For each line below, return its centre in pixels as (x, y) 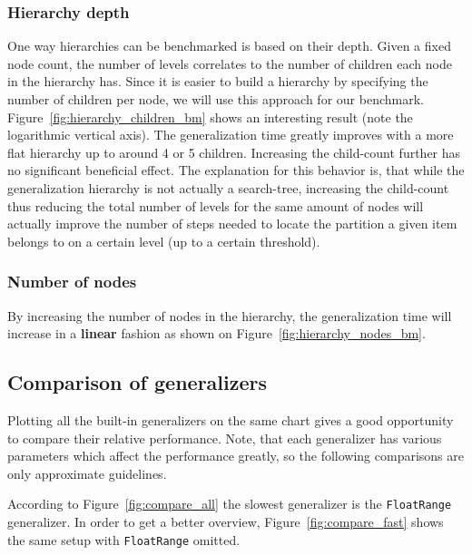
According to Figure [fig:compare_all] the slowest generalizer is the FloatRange (230, 504)
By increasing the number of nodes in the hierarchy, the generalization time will (230, 315)
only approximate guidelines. (87, 473)
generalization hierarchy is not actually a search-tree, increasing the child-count (228, 187)
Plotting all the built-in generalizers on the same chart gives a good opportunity (231, 419)
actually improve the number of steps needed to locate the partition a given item (232, 224)
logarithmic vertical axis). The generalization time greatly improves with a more (231, 135)
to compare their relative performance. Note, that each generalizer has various (225, 438)
